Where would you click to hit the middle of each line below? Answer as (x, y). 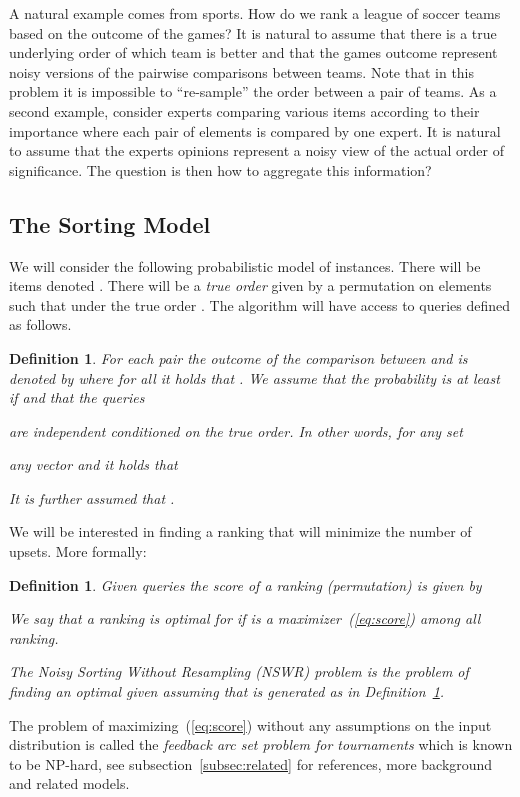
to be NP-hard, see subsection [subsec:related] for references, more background (251, 763)
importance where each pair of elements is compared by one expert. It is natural (255, 130)
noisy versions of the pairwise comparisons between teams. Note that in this (242, 71)
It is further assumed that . (92, 497)
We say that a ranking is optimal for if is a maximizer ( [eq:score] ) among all (245, 618)
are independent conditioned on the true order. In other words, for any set (236, 430)
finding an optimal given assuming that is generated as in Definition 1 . (227, 691)
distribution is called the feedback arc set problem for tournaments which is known (261, 744)
